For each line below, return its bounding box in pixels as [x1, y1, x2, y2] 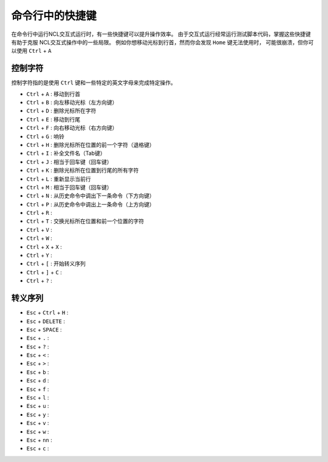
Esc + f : [26, 386, 49, 393]
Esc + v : [26, 420, 49, 427]
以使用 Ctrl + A [11, 47, 52, 55]
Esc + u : [26, 403, 49, 410]
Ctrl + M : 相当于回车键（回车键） [26, 183, 112, 191]
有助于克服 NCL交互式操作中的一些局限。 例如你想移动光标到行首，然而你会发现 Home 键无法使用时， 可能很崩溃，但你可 [11, 38, 314, 46]
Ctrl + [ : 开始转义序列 [26, 260, 86, 267]
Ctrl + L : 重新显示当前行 [26, 175, 91, 182]
